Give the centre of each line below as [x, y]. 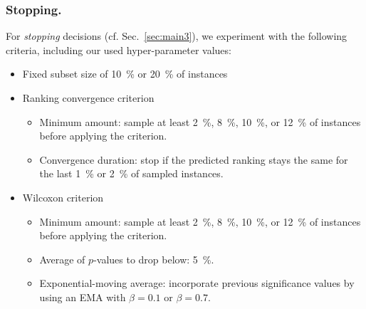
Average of [62, 259]
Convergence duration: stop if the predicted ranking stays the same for [194, 159]
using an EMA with [83, 297]
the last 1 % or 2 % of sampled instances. [131, 173]
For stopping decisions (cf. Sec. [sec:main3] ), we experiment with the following [177, 36]
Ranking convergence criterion [88, 98]
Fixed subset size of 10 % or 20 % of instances [125, 74]
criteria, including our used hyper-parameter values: [119, 49]
